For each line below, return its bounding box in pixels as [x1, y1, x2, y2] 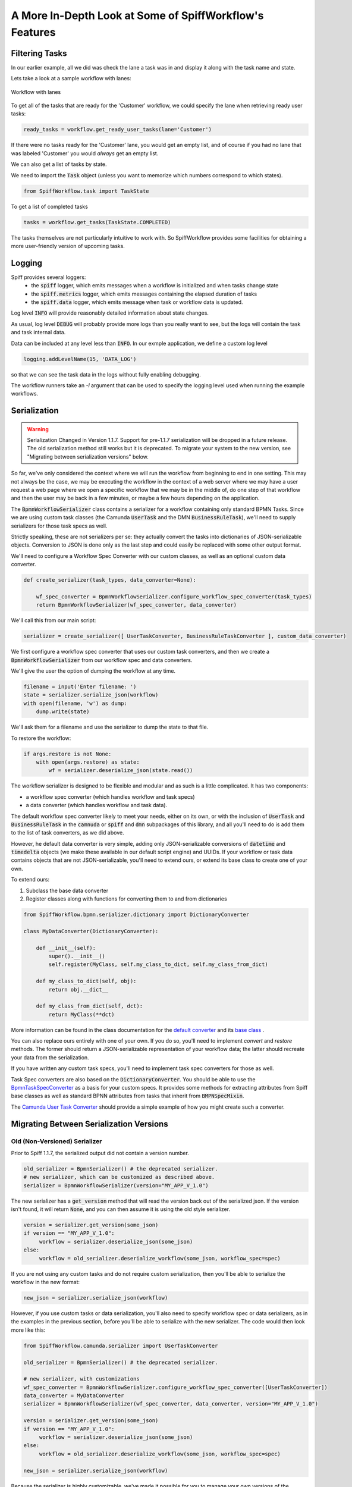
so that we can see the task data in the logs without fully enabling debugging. [11, 371, 202, 378]
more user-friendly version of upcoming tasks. [11, 242, 125, 249]
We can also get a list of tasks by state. [11, 161, 107, 168]
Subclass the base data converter [26, 887, 109, 894]
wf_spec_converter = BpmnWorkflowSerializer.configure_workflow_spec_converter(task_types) [36, 593, 312, 600]
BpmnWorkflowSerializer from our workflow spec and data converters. [11, 656, 193, 663]
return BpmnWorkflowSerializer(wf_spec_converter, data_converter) [36, 601, 237, 608]
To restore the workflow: [11, 735, 71, 742]
